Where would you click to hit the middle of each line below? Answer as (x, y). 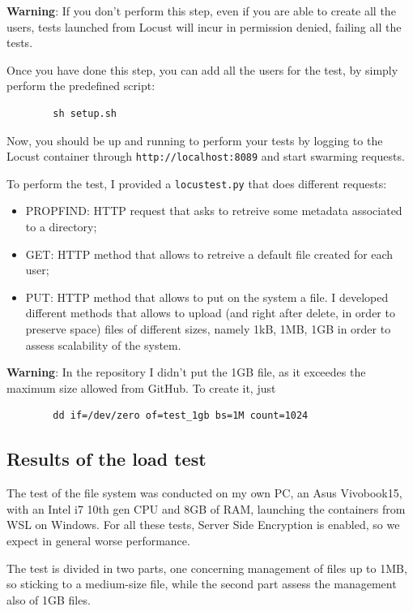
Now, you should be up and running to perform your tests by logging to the (195, 140)
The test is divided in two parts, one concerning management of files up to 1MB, (207, 568)
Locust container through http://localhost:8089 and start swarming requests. (206, 156)
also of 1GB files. (49, 599)
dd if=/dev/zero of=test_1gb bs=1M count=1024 (181, 416)
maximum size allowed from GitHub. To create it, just (141, 387)
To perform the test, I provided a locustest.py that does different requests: (197, 183)
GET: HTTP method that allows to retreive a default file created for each (209, 254)
